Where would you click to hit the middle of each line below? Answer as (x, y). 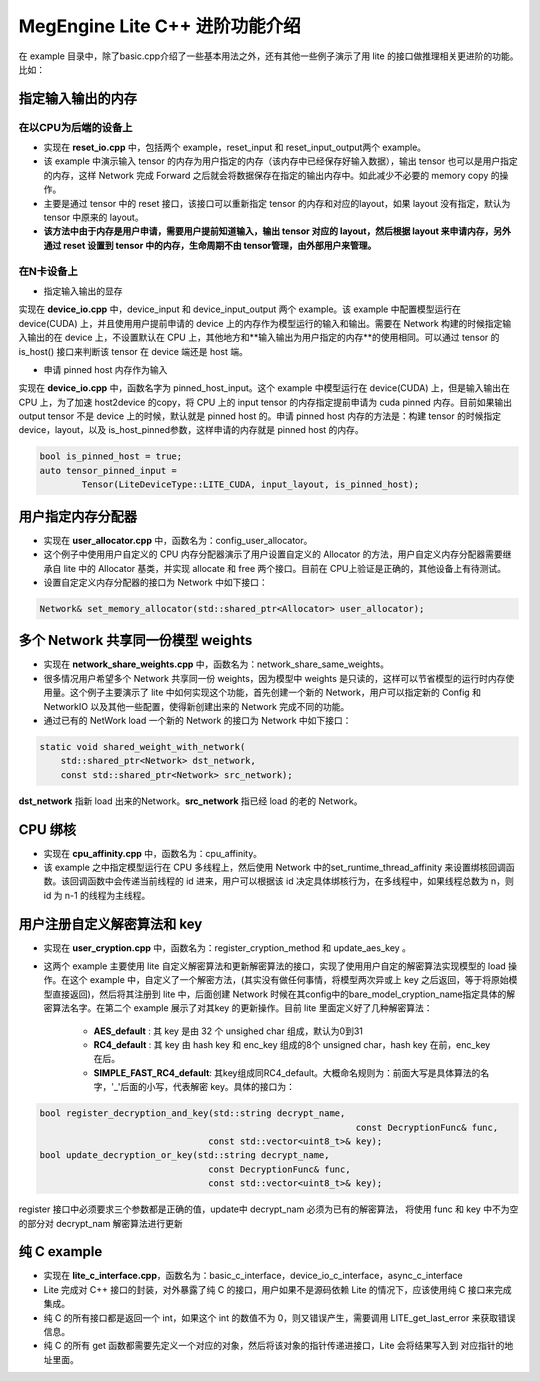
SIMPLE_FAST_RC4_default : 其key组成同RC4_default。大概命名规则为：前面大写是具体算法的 (287, 1072)
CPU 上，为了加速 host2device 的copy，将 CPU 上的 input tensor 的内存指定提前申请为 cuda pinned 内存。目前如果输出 (265, 402)
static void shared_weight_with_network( (142, 746)
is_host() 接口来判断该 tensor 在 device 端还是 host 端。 (133, 351)
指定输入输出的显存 (83, 291)
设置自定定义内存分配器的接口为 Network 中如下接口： (156, 582)
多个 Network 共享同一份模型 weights (135, 640)
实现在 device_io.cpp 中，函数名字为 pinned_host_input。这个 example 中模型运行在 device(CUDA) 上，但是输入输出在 (264, 388)
